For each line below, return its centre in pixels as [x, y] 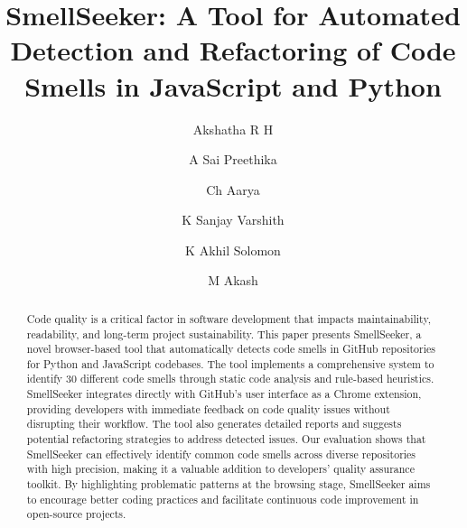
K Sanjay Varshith [233, 220]
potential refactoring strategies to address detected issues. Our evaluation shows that [226, 439]
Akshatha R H [233, 129]
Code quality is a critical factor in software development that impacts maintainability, [229, 318]
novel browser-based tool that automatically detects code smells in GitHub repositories [231, 349]
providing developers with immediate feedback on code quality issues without [208, 408]
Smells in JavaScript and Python [233, 85]
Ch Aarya [233, 189]
